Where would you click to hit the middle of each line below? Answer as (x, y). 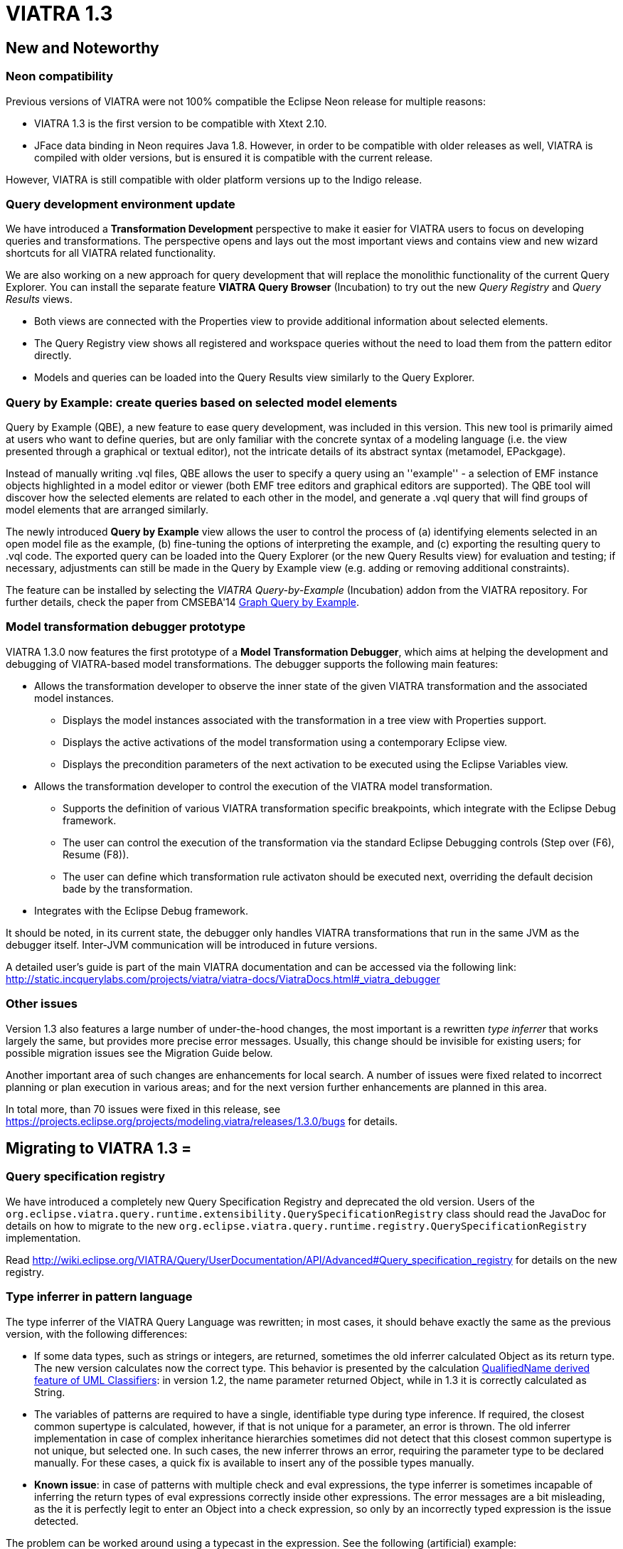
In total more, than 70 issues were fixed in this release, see (143, 1109)
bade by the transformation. (128, 888)
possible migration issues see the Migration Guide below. (139, 1053)
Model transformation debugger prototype (126, 627)
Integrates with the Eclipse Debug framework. (142, 910)
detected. (57, 1521)
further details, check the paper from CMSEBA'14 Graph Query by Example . (183, 602)
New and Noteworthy (82, 48)
